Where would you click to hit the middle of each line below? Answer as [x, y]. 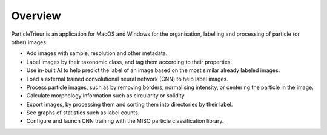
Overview [36, 16]
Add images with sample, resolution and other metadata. [97, 53]
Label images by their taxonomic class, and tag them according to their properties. [129, 62]
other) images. [29, 42]
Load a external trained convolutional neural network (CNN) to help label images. [127, 79]
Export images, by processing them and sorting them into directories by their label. [130, 104]
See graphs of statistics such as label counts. [83, 113]
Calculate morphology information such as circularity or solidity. [106, 96]
